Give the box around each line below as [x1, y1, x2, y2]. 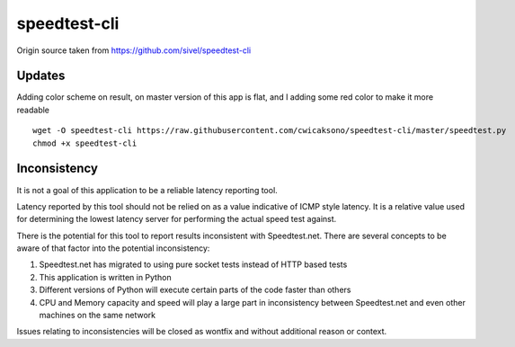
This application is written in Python [39, 271, 172, 282]
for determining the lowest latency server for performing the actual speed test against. [16, 214, 337, 225]
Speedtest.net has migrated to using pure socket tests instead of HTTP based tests [39, 259, 348, 270]
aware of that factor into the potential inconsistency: [16, 243, 210, 254]
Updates [16, 68, 66, 84]
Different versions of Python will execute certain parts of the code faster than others [39, 284, 351, 296]
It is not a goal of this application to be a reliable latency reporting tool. [16, 184, 278, 195]
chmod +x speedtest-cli [32, 138, 138, 148]
